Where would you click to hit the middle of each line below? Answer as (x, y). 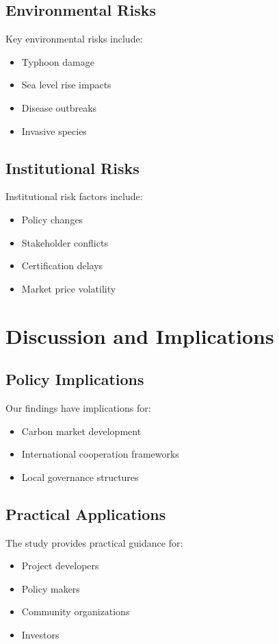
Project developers (60, 566)
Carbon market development (81, 431)
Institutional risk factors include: (74, 196)
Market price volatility (69, 288)
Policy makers (51, 588)
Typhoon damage (58, 61)
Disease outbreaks (59, 107)
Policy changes (52, 219)
